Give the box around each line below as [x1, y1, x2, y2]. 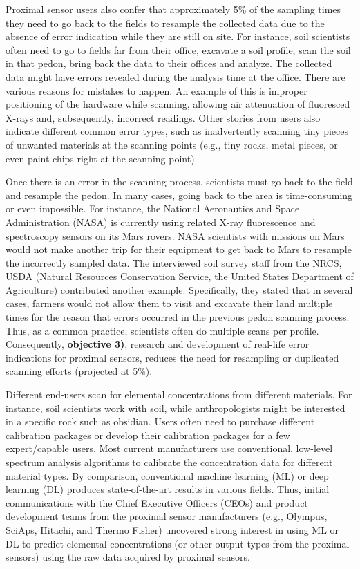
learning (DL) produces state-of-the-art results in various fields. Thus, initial [6, 482, 330, 496]
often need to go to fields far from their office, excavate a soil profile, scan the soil [6, 42, 351, 57]
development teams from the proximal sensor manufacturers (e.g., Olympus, [6, 509, 328, 523]
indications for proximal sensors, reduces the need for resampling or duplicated [6, 350, 339, 364]
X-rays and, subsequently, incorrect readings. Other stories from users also [6, 110, 321, 124]
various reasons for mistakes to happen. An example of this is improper [6, 83, 307, 97]
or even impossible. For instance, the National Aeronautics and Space [6, 201, 300, 216]
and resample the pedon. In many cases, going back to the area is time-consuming [6, 187, 353, 202]
